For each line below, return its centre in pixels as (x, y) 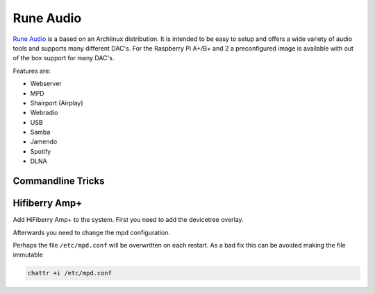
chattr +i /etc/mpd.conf (70, 273)
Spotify (41, 151)
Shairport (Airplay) (57, 103)
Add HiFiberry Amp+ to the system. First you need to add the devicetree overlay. (128, 220)
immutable (28, 255)
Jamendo (44, 141)
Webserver (46, 84)
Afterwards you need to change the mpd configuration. (91, 232)
